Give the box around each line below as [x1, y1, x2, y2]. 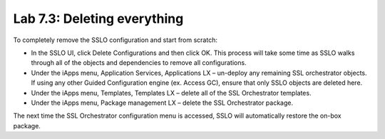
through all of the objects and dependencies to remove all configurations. [31, 58, 247, 67]
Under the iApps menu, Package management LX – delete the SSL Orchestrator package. [31, 98, 294, 107]
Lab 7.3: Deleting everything [13, 11, 184, 26]
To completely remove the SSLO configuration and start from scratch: [13, 36, 217, 44]
